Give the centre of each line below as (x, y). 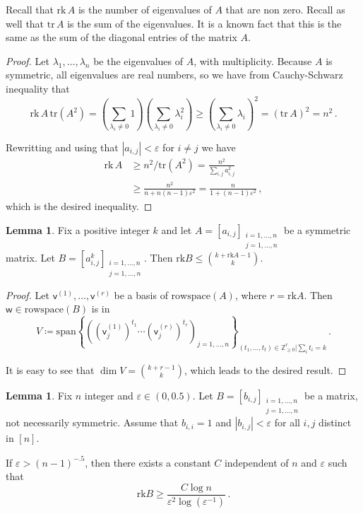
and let (177, 229)
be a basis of (141, 294)
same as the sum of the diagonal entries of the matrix (121, 37)
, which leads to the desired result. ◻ (266, 369)
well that (25, 23)
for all (287, 422)
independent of (256, 462)
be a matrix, (331, 395)
